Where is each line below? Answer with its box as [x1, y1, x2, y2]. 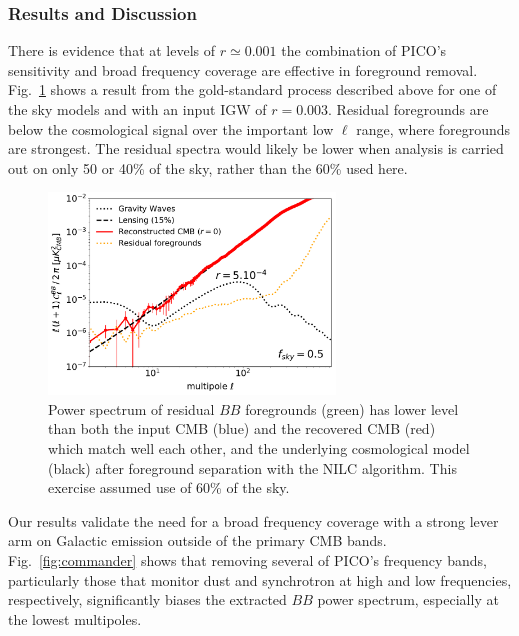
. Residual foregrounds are [328, 99, 489, 119]
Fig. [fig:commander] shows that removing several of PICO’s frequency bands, [8, 549, 487, 570]
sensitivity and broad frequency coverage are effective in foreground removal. [8, 59, 478, 80]
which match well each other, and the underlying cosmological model [48, 437, 470, 458]
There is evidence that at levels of [8, 40, 216, 61]
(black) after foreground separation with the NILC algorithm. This [48, 457, 457, 478]
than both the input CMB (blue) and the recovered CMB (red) [48, 418, 436, 439]
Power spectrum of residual [48, 398, 215, 419]
